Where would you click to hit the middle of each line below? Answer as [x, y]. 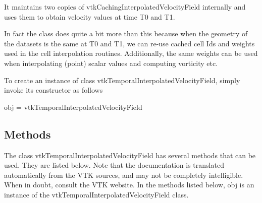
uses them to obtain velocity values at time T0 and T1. [90, 16]
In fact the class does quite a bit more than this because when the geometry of [126, 33]
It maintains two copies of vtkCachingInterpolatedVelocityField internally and [125, 7]
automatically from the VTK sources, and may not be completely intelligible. [124, 175]
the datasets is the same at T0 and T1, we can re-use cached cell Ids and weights [129, 43]
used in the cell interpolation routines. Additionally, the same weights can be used [131, 53]
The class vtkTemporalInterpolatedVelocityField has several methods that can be [130, 155]
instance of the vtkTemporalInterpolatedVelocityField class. [96, 194]
